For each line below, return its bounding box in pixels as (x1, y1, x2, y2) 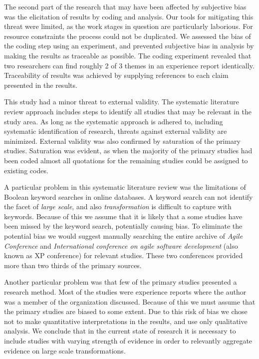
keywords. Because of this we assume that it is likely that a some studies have (4, 211, 243, 221)
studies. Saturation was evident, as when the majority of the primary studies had (4, 145, 253, 156)
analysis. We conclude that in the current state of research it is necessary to (4, 326, 236, 336)
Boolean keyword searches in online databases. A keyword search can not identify (4, 191, 253, 202)
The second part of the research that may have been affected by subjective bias (4, 1, 247, 11)
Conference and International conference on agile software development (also (4, 240, 238, 251)
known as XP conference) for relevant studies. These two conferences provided (4, 250, 243, 261)
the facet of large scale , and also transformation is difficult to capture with (4, 201, 232, 212)
